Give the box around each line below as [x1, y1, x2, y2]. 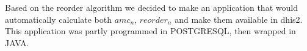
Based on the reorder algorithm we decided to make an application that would [5, 1, 298, 13]
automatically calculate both [5, 13, 112, 25]
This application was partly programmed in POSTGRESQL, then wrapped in [5, 25, 296, 37]
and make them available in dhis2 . [175, 13, 303, 25]
